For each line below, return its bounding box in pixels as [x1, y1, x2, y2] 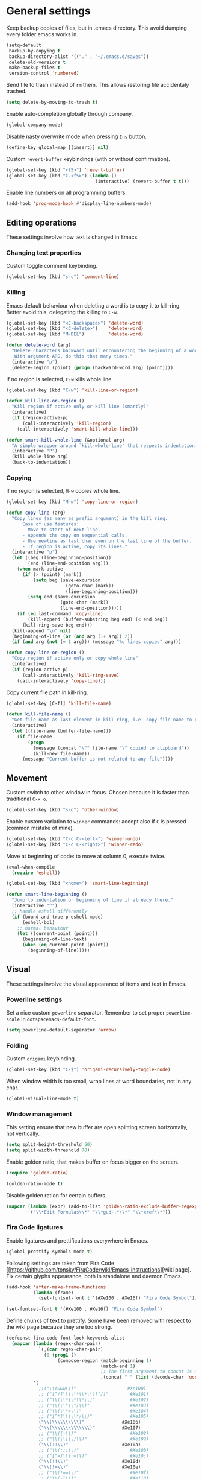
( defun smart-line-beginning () [6, 892, 87, 898]
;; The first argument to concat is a [100, 1369, 198, 1375]
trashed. [6, 87, 27, 95]
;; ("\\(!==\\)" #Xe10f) [38, 1470, 149, 1476]
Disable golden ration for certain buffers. [6, 1191, 107, 1199]
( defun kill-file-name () [6, 711, 71, 717]
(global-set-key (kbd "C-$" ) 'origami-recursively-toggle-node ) [6, 1066, 171, 1073]
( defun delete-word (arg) [6, 342, 71, 348]
